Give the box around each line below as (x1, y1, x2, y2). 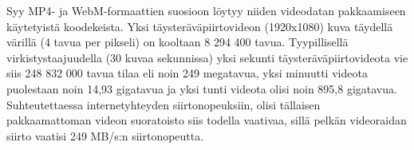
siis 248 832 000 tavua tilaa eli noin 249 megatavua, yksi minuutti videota (6, 65, 368, 81)
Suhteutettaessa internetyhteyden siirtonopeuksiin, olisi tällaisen (6, 96, 321, 112)
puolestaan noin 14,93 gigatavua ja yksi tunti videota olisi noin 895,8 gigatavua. (6, 80, 397, 97)
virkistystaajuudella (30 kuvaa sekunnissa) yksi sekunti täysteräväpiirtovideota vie (6, 49, 408, 65)
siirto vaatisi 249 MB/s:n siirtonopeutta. (6, 127, 204, 144)
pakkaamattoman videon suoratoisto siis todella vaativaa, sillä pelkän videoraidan (6, 112, 407, 128)
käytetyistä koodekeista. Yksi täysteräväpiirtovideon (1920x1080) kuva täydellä (6, 18, 393, 34)
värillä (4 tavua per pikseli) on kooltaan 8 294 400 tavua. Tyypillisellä (6, 34, 349, 50)
